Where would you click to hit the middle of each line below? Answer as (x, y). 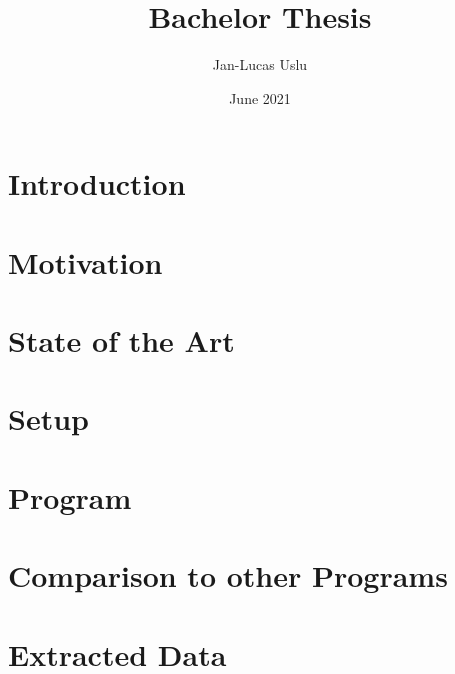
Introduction (97, 183)
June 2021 (260, 97)
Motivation (85, 261)
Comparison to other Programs (228, 575)
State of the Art (121, 340)
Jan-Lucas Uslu (260, 64)
